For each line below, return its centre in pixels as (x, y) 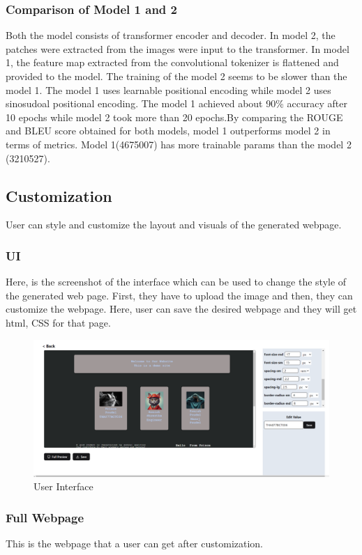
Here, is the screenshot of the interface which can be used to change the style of (176, 282)
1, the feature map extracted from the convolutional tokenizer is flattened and (172, 62)
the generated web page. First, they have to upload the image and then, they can (179, 295)
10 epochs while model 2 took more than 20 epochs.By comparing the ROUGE (174, 117)
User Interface (63, 486)
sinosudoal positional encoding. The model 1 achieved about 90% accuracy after (176, 103)
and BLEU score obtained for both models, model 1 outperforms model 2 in (168, 131)
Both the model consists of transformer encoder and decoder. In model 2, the (171, 35)
